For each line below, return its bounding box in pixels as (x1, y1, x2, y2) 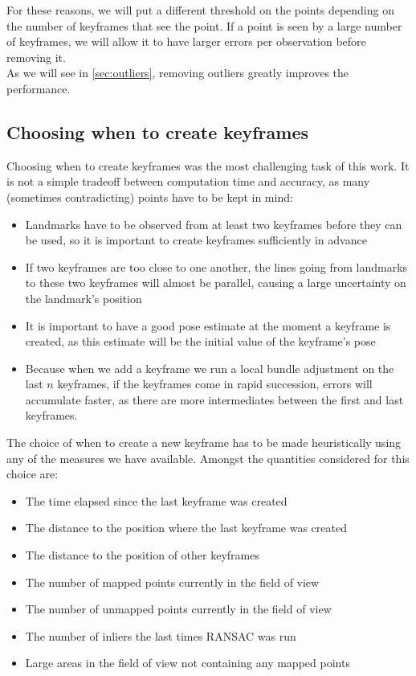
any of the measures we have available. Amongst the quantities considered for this (6, 449, 410, 466)
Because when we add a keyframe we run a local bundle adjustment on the (25, 359, 394, 376)
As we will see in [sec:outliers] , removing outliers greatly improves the (6, 64, 349, 81)
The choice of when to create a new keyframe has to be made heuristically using (6, 434, 402, 451)
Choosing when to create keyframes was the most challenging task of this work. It (6, 157, 410, 174)
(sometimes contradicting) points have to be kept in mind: (6, 188, 293, 205)
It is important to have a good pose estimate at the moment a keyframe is (25, 317, 391, 334)
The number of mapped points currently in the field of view (25, 573, 320, 590)
